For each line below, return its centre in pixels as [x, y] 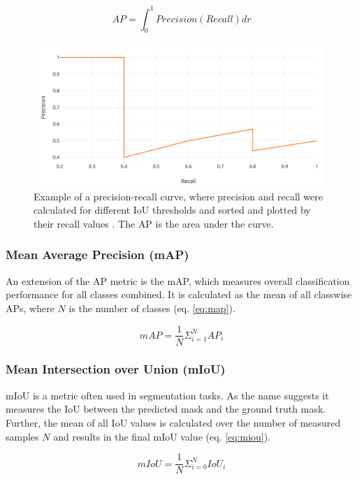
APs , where [30, 308]
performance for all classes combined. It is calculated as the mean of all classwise [179, 294]
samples [22, 436]
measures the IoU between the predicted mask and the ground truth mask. [166, 409]
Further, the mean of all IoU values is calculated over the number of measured [173, 422]
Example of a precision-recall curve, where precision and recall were [178, 196]
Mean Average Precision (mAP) [97, 255]
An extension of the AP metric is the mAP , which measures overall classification [178, 280]
